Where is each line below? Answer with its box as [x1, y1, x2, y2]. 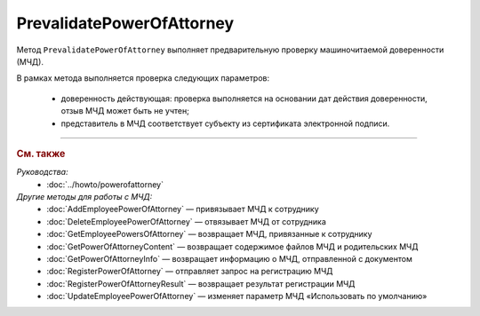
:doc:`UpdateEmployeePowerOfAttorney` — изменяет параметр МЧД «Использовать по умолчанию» [46, 291, 428, 302]
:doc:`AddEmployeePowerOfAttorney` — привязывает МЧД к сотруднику [46, 204, 319, 215]
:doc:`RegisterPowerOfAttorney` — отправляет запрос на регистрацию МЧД [46, 266, 333, 277]
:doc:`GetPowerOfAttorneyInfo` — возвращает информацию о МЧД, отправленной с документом [46, 253, 412, 264]
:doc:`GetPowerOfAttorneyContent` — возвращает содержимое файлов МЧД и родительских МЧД [46, 241, 419, 252]
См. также [16, 147, 66, 160]
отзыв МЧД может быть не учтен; [60, 106, 190, 116]
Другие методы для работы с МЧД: [16, 191, 153, 201]
